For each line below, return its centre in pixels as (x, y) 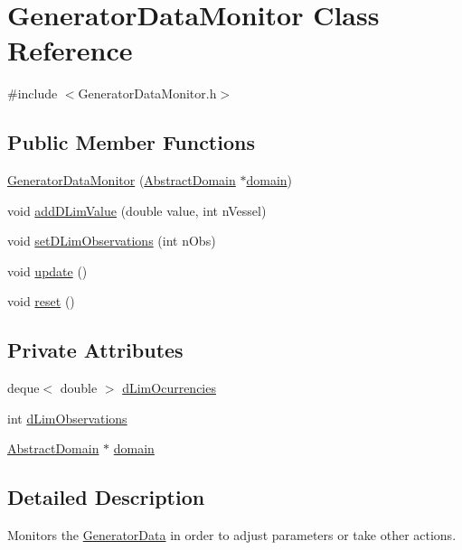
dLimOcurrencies (169, 388)
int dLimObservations (67, 418)
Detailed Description (106, 497)
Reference (70, 50)
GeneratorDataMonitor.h (147, 93)
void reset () (41, 301)
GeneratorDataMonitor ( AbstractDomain (122, 180)
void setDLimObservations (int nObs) (112, 241)
